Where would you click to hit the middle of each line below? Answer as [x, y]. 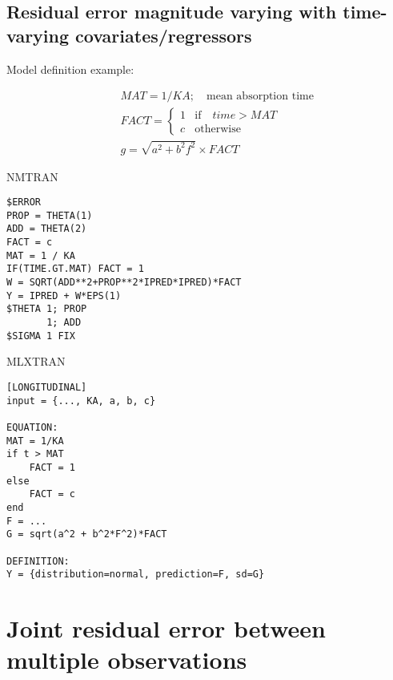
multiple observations [127, 660]
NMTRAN [32, 176]
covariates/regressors [164, 35]
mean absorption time [260, 97]
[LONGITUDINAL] [47, 387]
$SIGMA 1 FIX [41, 336]
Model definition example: [70, 69]
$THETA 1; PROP [47, 309]
